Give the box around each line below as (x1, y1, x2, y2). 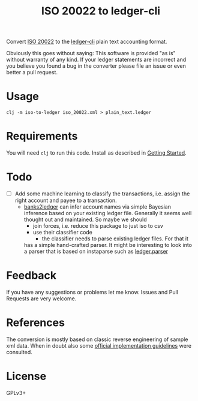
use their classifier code (32, 229, 93, 236)
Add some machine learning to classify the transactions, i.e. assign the (14, 190, 190, 197)
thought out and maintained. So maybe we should (23, 216, 147, 223)
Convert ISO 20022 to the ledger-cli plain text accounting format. (6, 38, 167, 46)
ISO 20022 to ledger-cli (41, 4, 161, 18)
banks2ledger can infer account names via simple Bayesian (23, 203, 172, 210)
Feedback (6, 269, 57, 282)
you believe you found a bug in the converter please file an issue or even (6, 62, 186, 70)
